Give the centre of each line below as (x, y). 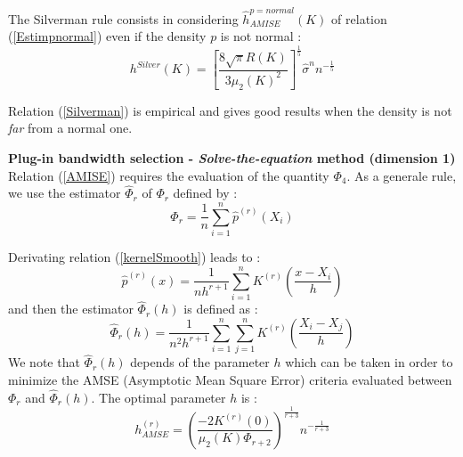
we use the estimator (65, 193)
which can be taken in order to (369, 362)
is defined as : (221, 309)
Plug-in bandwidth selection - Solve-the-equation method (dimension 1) (232, 157)
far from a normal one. (70, 128)
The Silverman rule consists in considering (123, 18)
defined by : (205, 193)
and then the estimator (71, 309)
